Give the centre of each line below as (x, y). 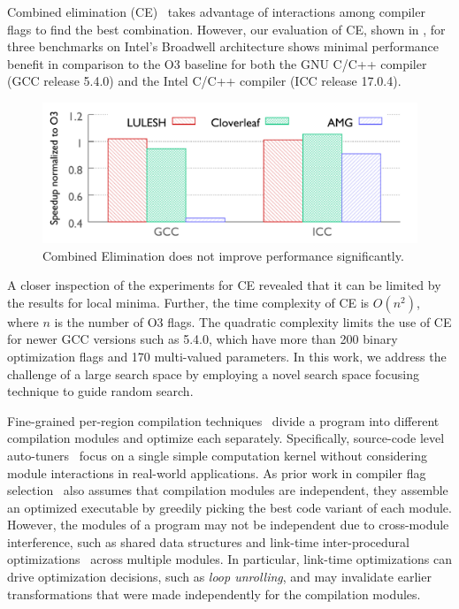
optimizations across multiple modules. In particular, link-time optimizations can (229, 559)
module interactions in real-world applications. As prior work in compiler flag (217, 472)
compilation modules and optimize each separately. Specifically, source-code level (226, 438)
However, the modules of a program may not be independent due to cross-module (228, 525)
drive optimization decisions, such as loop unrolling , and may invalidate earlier (219, 577)
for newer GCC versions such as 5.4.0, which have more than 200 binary (203, 339)
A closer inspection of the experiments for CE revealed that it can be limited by (224, 285)
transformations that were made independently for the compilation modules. (214, 594)
